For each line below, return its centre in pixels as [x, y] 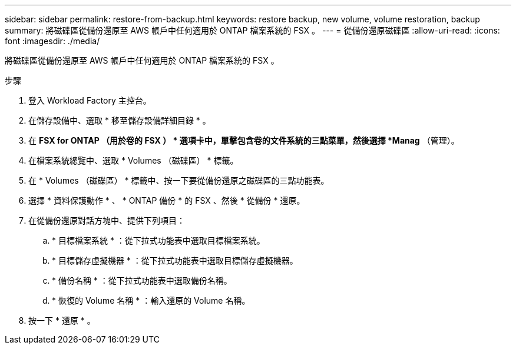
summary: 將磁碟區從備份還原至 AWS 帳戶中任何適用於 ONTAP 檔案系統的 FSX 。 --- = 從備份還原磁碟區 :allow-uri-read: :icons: [252, 30]
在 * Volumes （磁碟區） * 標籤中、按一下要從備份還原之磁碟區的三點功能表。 [179, 180]
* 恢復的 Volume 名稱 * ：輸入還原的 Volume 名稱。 [151, 300]
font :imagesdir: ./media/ [52, 41]
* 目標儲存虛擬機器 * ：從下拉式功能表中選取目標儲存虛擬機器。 [175, 260]
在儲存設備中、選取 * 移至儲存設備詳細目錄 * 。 [120, 120]
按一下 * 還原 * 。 [62, 320]
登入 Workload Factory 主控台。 [90, 100]
